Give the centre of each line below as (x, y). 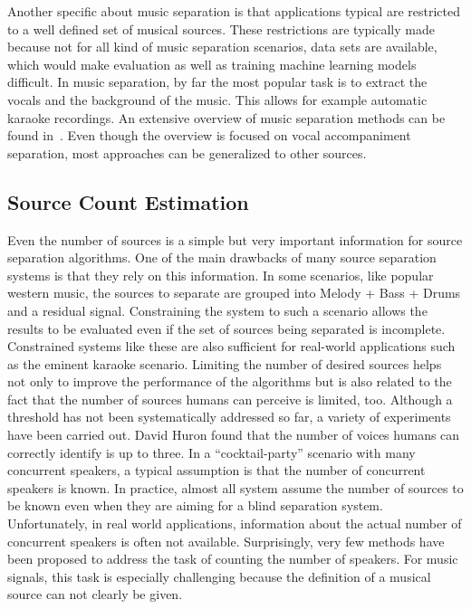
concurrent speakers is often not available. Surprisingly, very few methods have (226, 541)
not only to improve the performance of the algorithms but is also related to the (230, 381)
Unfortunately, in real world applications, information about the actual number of (235, 523)
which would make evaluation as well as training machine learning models (212, 64)
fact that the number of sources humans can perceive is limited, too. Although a (230, 399)
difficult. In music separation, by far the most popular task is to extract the (217, 82)
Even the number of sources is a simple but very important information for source (235, 239)
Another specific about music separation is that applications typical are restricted (234, 11)
